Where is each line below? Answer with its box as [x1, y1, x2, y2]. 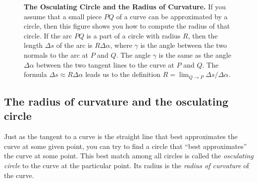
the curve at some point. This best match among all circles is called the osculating [4, 150, 254, 161]
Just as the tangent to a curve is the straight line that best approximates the [4, 131, 238, 142]
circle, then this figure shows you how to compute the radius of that [24, 21, 230, 31]
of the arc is [56, 40, 93, 50]
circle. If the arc [24, 30, 72, 40]
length [24, 40, 43, 50]
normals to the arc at [24, 49, 89, 60]
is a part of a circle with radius [86, 30, 181, 40]
